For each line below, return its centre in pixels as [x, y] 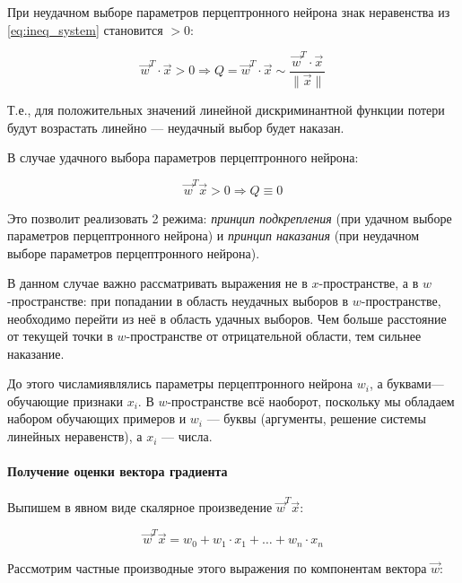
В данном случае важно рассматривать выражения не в [157, 283]
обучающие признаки [65, 400]
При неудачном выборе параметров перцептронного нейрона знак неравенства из [229, 12]
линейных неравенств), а [75, 436]
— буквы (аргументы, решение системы [316, 418]
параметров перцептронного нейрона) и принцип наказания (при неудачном [214, 235]
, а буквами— [406, 383]
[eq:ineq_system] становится [85, 29]
